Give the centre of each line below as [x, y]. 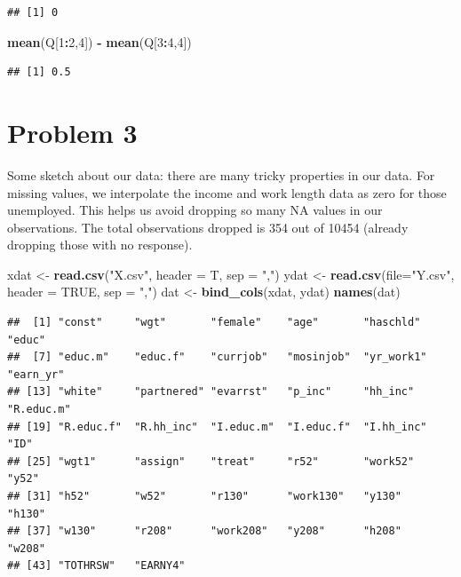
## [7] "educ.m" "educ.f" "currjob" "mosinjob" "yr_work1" [217, 357]
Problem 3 [72, 132]
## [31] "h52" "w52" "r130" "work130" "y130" [204, 496]
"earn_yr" [36, 374]
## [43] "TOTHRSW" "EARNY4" [96, 566]
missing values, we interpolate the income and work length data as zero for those [227, 192]
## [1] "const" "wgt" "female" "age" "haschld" [214, 323]
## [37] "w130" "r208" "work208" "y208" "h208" [204, 531]
